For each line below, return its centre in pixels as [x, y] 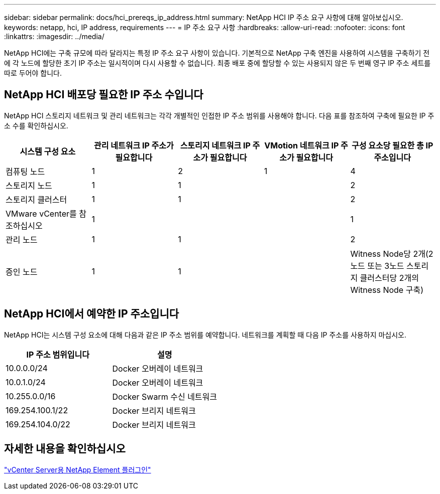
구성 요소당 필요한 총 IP [392, 145]
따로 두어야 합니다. [33, 73]
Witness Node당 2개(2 [392, 254]
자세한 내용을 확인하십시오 [65, 449]
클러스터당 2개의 [389, 278]
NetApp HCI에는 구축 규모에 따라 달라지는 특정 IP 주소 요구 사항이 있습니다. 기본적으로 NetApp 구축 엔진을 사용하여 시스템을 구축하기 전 [217, 53]
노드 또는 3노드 [377, 266]
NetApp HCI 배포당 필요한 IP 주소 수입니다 [104, 95]
